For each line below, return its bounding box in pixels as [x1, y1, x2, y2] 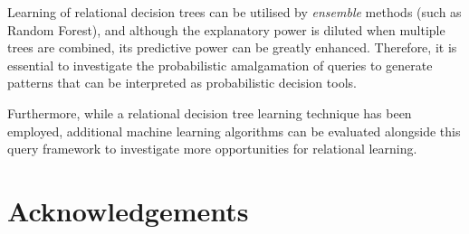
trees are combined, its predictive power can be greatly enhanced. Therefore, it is [7, 38, 457, 57]
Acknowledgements [7, 192, 249, 229]
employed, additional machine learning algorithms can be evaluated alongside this [7, 121, 461, 140]
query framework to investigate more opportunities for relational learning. [7, 139, 417, 158]
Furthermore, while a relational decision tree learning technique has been [7, 103, 412, 122]
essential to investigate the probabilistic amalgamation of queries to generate [7, 55, 433, 74]
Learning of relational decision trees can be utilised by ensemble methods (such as [7, 3, 462, 21]
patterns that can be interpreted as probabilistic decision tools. [7, 73, 357, 92]
